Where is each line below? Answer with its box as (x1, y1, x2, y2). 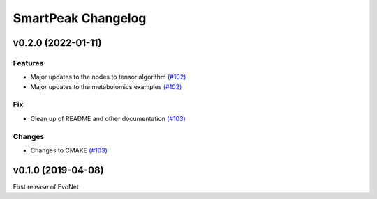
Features (13, 58, 44, 67)
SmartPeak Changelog (13, 10, 147, 26)
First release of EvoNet (13, 182, 80, 191)
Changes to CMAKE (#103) (30, 146, 108, 154)
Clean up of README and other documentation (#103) (30, 114, 186, 122)
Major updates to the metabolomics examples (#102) (30, 82, 182, 90)
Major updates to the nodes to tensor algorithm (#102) (30, 73, 186, 81)
